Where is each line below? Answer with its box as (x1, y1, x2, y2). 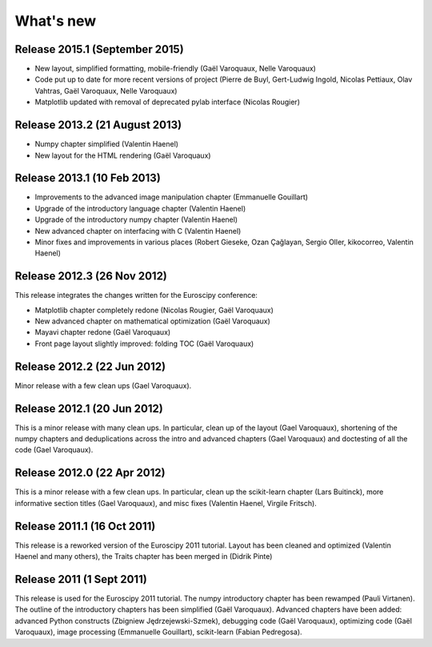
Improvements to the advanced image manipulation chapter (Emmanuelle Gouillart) (34, 192, 308, 202)
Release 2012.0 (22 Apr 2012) (14, 466, 166, 480)
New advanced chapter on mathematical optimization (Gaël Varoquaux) (34, 316, 271, 326)
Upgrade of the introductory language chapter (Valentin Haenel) (34, 203, 246, 213)
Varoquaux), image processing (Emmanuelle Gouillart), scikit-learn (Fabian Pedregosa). (14, 627, 303, 637)
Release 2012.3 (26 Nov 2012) (14, 269, 168, 283)
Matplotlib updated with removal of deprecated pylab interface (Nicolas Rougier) (34, 97, 300, 107)
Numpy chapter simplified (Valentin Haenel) (34, 139, 179, 149)
